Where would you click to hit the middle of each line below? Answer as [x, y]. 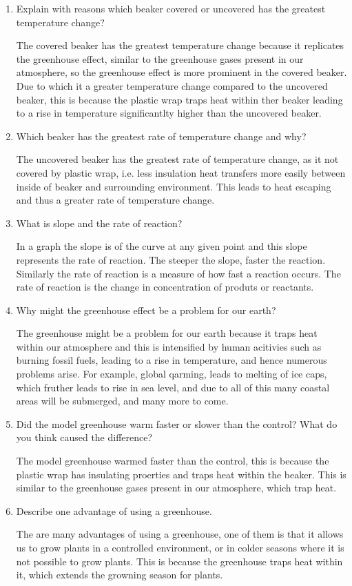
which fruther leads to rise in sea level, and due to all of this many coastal [173, 387]
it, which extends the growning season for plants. [120, 575]
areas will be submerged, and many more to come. [122, 401]
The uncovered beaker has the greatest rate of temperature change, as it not [177, 159]
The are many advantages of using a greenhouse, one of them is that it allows [180, 534]
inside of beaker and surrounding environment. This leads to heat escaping [174, 186]
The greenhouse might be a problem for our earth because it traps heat [167, 333]
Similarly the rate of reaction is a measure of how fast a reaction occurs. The [178, 273]
